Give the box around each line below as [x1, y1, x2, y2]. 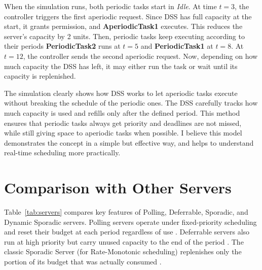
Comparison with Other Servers [4, 177, 232, 198]
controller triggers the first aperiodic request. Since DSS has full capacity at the [4, 11, 252, 21]
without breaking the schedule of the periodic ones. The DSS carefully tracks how [4, 97, 258, 108]
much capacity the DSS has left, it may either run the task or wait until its [4, 60, 238, 71]
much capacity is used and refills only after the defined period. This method [4, 107, 240, 118]
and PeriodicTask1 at [140, 41, 213, 51]
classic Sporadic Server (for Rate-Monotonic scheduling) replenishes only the [4, 246, 242, 257]
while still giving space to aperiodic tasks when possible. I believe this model [4, 127, 242, 138]
